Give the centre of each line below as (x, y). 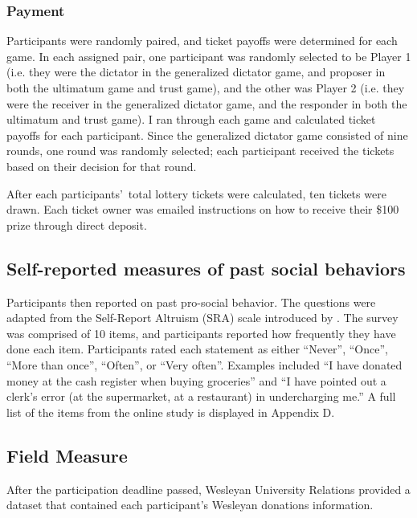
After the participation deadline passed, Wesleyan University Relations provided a (208, 489)
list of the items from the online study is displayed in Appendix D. (171, 412)
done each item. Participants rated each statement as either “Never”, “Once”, (197, 349)
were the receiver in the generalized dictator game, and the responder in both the (207, 103)
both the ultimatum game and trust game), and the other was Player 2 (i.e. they (206, 88)
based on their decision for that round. (102, 166)
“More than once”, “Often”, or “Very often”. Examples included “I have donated (204, 364)
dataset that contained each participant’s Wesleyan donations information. (190, 505)
